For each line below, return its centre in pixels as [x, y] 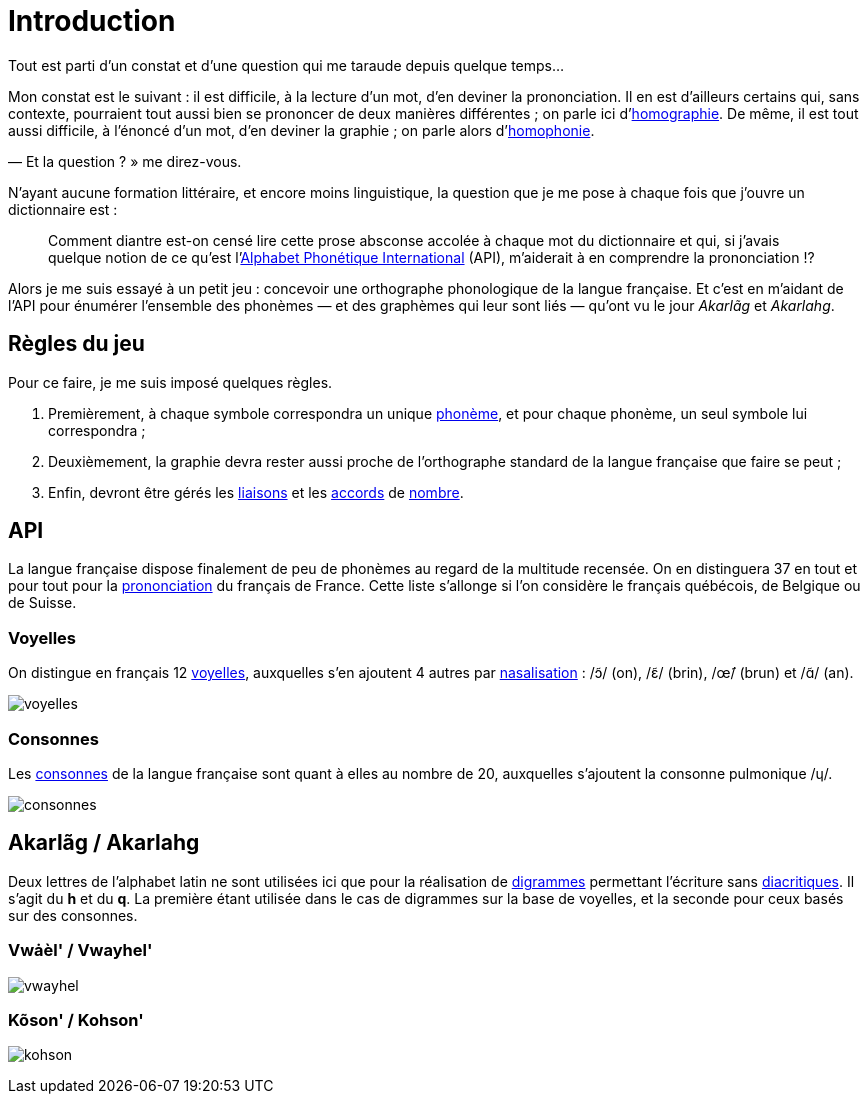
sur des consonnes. [73, 915]
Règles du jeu [76, 344]
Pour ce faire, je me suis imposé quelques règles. [170, 382]
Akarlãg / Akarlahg [104, 843]
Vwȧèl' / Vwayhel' [80, 950]
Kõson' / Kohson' [76, 1019]
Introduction [92, 21]
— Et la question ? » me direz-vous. [125, 161]
